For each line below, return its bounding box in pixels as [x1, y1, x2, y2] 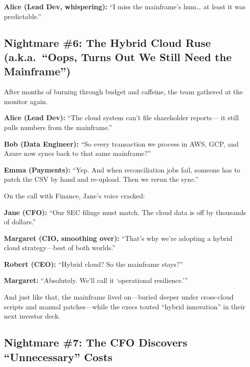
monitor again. [4, 96, 48, 106]
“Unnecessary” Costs [4, 349, 113, 364]
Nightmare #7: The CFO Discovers [4, 335, 187, 350]
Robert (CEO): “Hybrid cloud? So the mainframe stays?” [4, 259, 183, 269]
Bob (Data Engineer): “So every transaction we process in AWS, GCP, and [4, 138, 239, 149]
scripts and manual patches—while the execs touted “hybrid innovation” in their [4, 301, 246, 311]
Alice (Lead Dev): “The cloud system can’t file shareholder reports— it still [4, 112, 239, 123]
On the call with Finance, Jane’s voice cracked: [4, 190, 145, 200]
